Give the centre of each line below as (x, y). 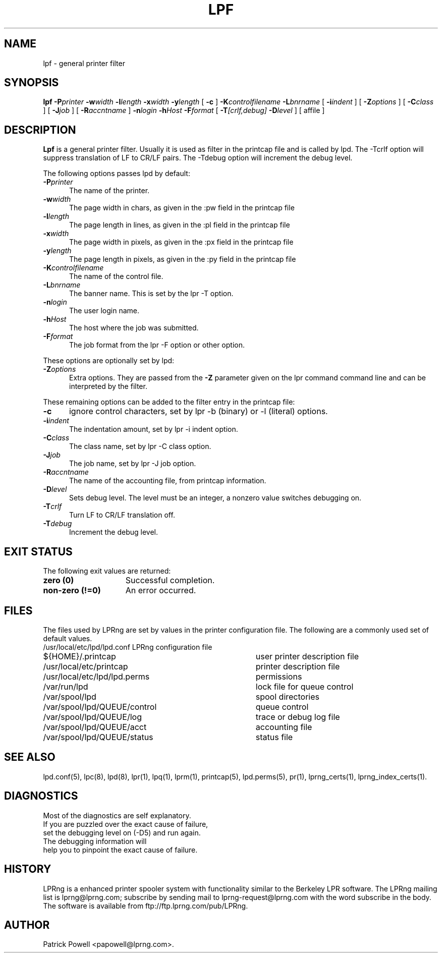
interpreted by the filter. (108, 386)
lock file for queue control (305, 686)
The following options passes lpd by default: (117, 174)
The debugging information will (95, 841)
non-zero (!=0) (72, 590)
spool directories (287, 696)
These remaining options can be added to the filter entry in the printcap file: (169, 402)
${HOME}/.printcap (79, 656)
